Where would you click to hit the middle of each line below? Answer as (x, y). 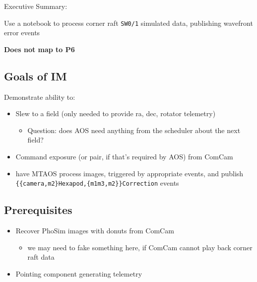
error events (22, 33)
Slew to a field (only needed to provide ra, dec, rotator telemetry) (116, 113)
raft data (41, 257)
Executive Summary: (36, 6)
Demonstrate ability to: (40, 97)
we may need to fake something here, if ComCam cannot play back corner (140, 247)
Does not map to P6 (39, 49)
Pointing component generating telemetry (79, 273)
